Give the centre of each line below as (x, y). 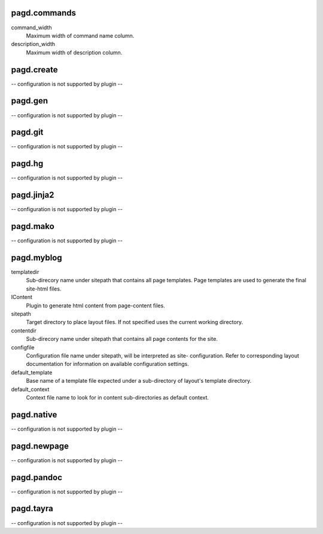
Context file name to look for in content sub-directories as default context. (118, 397)
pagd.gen (30, 101)
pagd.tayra (32, 509)
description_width (33, 44)
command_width (31, 28)
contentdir (24, 330)
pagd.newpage (40, 446)
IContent (22, 297)
